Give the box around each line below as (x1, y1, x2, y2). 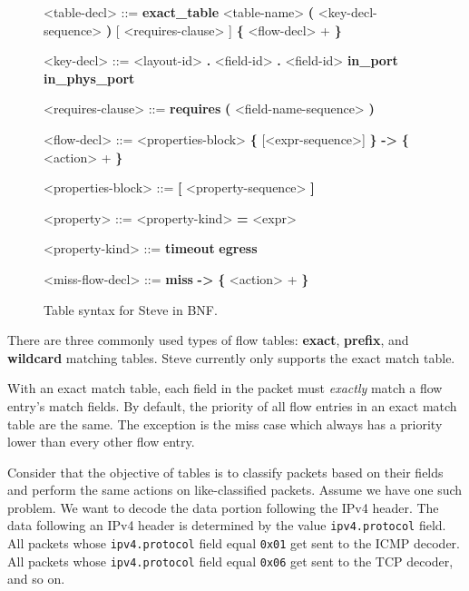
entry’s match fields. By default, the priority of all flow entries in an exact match (7, 396, 457, 415)
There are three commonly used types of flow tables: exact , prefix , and (7, 330, 409, 350)
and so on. (7, 569, 65, 588)
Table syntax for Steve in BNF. (44, 300, 218, 319)
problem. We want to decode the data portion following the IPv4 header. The (7, 497, 439, 517)
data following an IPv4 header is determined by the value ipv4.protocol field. (7, 516, 446, 535)
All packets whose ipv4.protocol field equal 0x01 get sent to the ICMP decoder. (7, 534, 460, 553)
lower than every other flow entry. (7, 432, 195, 451)
